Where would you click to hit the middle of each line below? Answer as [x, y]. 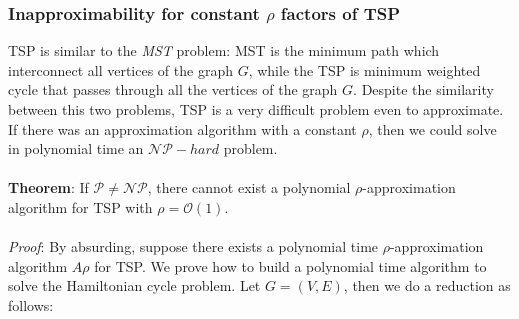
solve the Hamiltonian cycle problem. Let [134, 285]
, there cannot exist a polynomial [249, 187]
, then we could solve [432, 128]
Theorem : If [48, 187]
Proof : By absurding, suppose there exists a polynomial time [193, 246]
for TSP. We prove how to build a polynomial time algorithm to [290, 265]
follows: [31, 304]
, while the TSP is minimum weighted [364, 69]
